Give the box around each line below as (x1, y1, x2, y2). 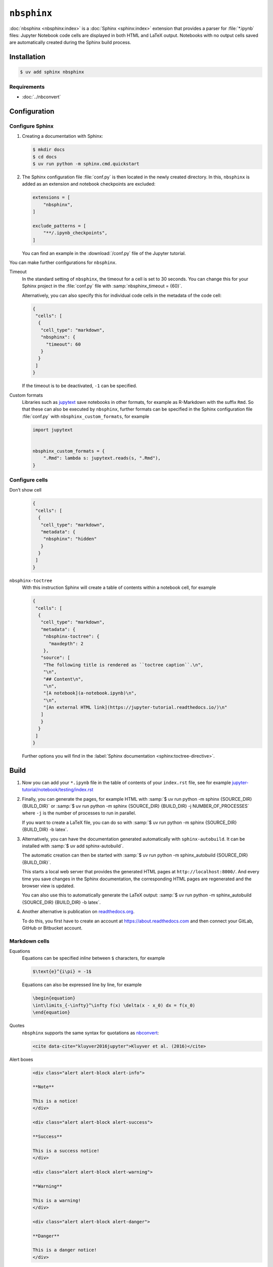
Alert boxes (9, 1056, 33, 1062)
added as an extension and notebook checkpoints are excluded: (22, 181, 156, 187)
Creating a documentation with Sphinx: (22, 133, 103, 139)
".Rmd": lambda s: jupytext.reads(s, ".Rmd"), (43, 455, 161, 461)
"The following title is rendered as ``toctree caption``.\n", (43, 662, 204, 667)
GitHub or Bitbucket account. (22, 925, 83, 931)
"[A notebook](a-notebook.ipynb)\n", (43, 690, 137, 696)
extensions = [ (32, 195, 70, 200)
